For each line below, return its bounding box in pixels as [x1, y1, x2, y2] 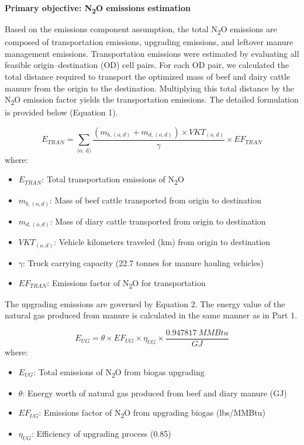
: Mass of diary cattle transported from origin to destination [50, 215, 266, 227]
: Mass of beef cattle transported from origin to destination [49, 194, 262, 206]
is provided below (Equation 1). [5, 106, 118, 118]
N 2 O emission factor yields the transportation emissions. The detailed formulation [5, 93, 299, 107]
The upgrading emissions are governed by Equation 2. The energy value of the [5, 297, 285, 310]
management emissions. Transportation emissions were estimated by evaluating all [5, 47, 299, 59]
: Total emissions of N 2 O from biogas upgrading [33, 365, 205, 379]
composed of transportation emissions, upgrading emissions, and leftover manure [5, 36, 293, 48]
